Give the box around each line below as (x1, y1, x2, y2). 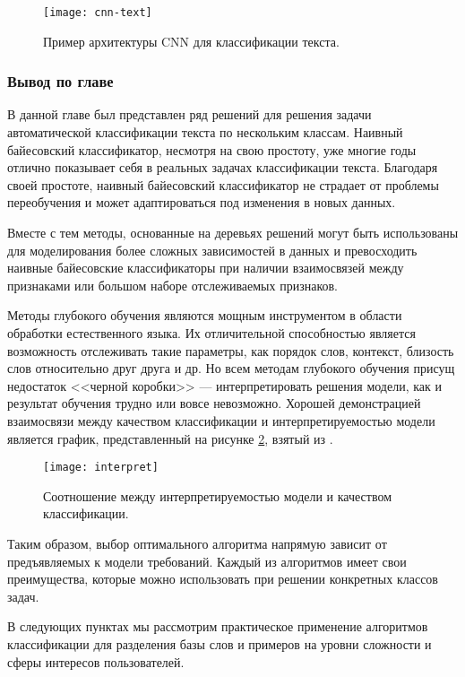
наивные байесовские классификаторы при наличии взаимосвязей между (7, 258, 404, 277)
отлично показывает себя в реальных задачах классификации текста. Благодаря (7, 158, 438, 177)
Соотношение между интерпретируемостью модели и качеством (43, 486, 392, 505)
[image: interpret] (43, 461, 159, 474)
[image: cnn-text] (43, 6, 152, 19)
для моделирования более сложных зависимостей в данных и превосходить (7, 240, 418, 259)
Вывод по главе (7, 70, 114, 92)
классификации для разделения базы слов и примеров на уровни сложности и (7, 634, 432, 653)
